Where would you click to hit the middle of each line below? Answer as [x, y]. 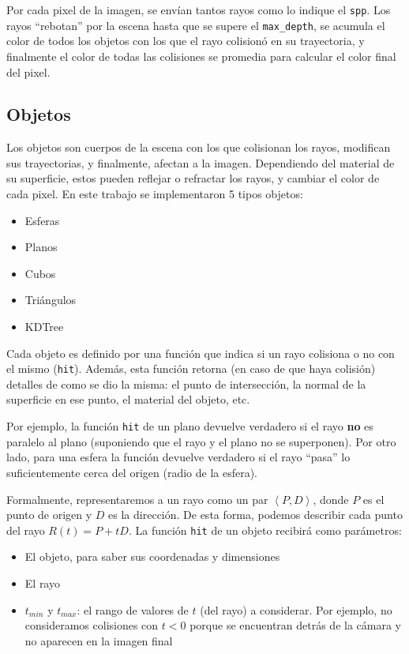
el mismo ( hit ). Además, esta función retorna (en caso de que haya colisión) [191, 368]
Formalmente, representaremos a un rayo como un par [137, 499]
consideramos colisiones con [92, 625]
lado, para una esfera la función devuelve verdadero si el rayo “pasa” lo [178, 457]
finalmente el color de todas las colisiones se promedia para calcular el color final [201, 56]
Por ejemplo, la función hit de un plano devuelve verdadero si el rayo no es [190, 426]
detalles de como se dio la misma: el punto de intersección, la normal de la [186, 383]
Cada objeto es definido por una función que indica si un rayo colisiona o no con [201, 353]
